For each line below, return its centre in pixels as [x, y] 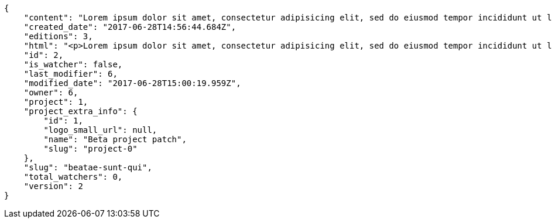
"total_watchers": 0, [73, 177]
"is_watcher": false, [73, 64]
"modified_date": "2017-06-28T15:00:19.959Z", [132, 83]
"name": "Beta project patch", [115, 139]
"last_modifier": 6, [71, 74]
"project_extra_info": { [80, 111]
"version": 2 [53, 186]
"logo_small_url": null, [100, 130]
